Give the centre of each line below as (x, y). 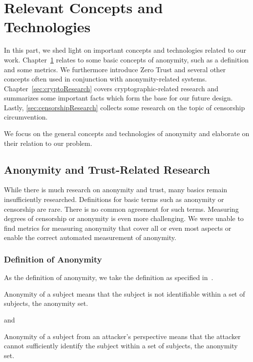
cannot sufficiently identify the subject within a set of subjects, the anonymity (121, 346)
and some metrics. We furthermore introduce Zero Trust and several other (115, 69)
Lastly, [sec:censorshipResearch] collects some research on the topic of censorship (125, 107)
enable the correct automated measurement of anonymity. (90, 237)
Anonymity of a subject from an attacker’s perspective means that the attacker (122, 336)
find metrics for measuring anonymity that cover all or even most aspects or (118, 228)
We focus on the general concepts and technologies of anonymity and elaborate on (127, 133)
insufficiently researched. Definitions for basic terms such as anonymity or (114, 199)
